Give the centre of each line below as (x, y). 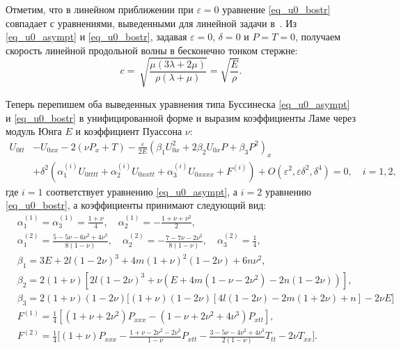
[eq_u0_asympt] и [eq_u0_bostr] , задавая (96, 37)
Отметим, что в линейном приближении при (100, 9)
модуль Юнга (34, 131)
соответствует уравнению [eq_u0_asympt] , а (142, 191)
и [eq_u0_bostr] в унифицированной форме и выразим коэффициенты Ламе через (181, 117)
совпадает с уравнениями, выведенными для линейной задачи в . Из (151, 23)
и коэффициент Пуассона (129, 131)
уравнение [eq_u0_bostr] (276, 9)
